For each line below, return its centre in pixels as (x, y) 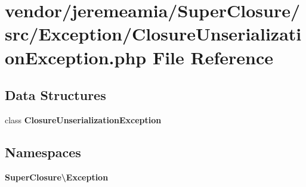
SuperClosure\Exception (57, 177)
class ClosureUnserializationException (83, 119)
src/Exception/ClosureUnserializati (153, 34)
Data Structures (55, 95)
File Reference (213, 57)
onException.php (76, 57)
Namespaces (43, 152)
